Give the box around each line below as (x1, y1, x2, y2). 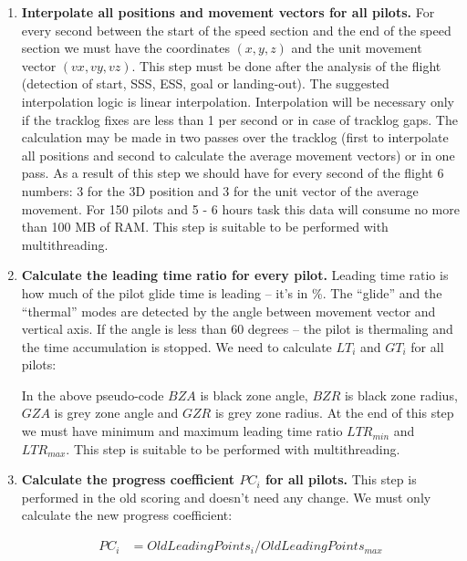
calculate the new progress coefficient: (21, 505, 233, 525)
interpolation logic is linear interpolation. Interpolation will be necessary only (21, 91, 454, 110)
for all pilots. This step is (265, 470, 417, 489)
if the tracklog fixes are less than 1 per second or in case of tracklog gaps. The (21, 109, 458, 129)
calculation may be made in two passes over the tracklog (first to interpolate (21, 128, 449, 147)
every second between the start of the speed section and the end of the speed (21, 20, 451, 39)
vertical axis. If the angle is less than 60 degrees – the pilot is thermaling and (21, 319, 453, 338)
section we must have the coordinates (21, 38, 230, 57)
